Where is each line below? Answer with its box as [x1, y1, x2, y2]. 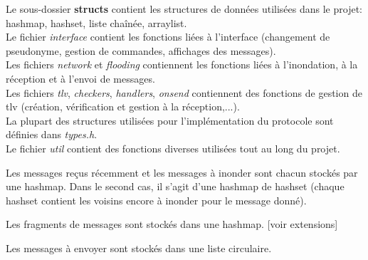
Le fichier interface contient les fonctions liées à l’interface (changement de [6, 29, 330, 44]
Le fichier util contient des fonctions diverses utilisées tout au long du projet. [6, 140, 340, 155]
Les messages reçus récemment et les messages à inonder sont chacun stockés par [6, 165, 358, 180]
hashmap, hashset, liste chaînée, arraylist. [6, 15, 187, 30]
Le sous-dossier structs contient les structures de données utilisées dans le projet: [6, 1, 363, 16]
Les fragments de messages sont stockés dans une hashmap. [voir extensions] [6, 217, 338, 232]
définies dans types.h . [6, 127, 98, 142]
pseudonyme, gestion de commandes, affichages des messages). [6, 43, 276, 58]
